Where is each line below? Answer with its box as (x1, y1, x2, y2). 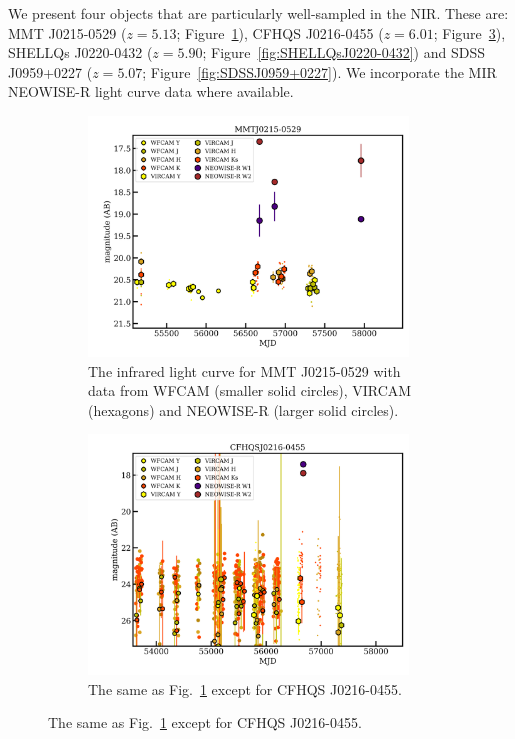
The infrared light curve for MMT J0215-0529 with (88, 360, 401, 381)
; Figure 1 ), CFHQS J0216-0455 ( (176, 22, 384, 43)
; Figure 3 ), (433, 22, 506, 43)
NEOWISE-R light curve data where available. (8, 81, 294, 102)
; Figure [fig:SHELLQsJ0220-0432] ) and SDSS (202, 42, 485, 63)
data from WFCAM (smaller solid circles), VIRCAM (88, 380, 412, 401)
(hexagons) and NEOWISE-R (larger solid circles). (88, 399, 399, 420)
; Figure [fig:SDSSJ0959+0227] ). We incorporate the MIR (142, 61, 497, 82)
